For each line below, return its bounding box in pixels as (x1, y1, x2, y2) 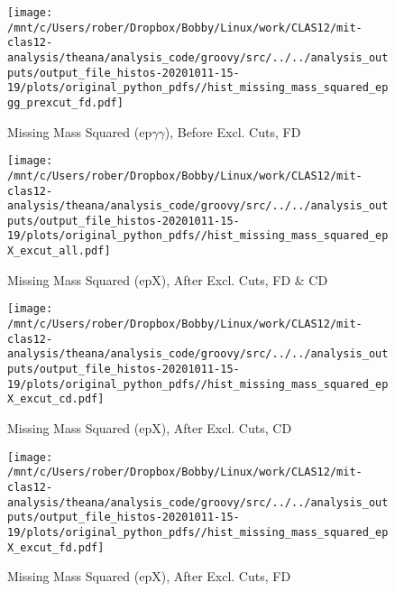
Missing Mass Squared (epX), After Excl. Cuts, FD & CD (7, 270, 328, 289)
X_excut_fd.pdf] (7, 541, 105, 554)
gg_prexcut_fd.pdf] (7, 96, 124, 109)
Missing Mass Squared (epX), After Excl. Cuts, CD (7, 418, 292, 437)
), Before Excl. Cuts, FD (164, 122, 301, 141)
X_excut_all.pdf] (7, 245, 111, 258)
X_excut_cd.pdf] (7, 393, 105, 406)
